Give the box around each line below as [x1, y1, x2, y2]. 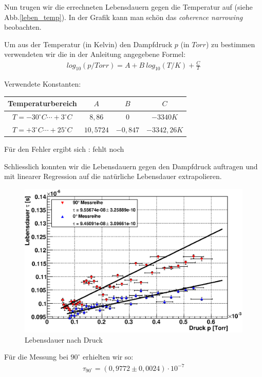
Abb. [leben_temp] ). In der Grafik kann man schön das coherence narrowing [4, 11, 243, 22]
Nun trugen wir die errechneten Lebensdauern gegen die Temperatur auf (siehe [4, 2, 253, 12]
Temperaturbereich [8, 98, 77, 109]
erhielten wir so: [83, 351, 134, 362]
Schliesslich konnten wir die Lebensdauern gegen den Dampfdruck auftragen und [4, 161, 258, 171]
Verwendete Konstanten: [4, 78, 81, 89]
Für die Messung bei [4, 351, 68, 362]
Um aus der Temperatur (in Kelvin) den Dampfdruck [4, 38, 173, 49]
